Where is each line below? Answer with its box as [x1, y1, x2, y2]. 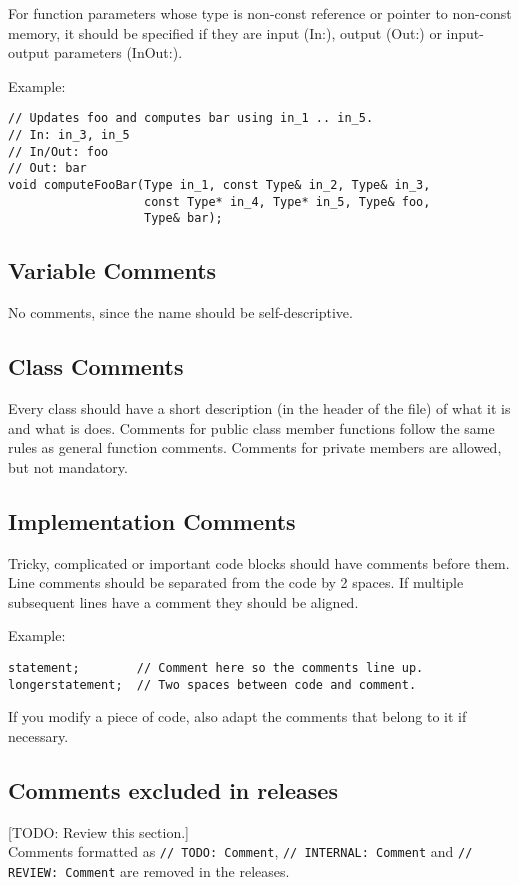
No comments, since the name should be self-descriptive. [8, 302, 353, 323]
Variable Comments [8, 255, 217, 286]
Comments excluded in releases [8, 774, 338, 805]
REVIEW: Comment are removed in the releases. [8, 860, 290, 881]
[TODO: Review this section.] [8, 821, 189, 842]
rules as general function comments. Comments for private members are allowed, [8, 437, 502, 458]
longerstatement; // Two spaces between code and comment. [8, 677, 417, 692]
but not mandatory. [8, 456, 128, 477]
